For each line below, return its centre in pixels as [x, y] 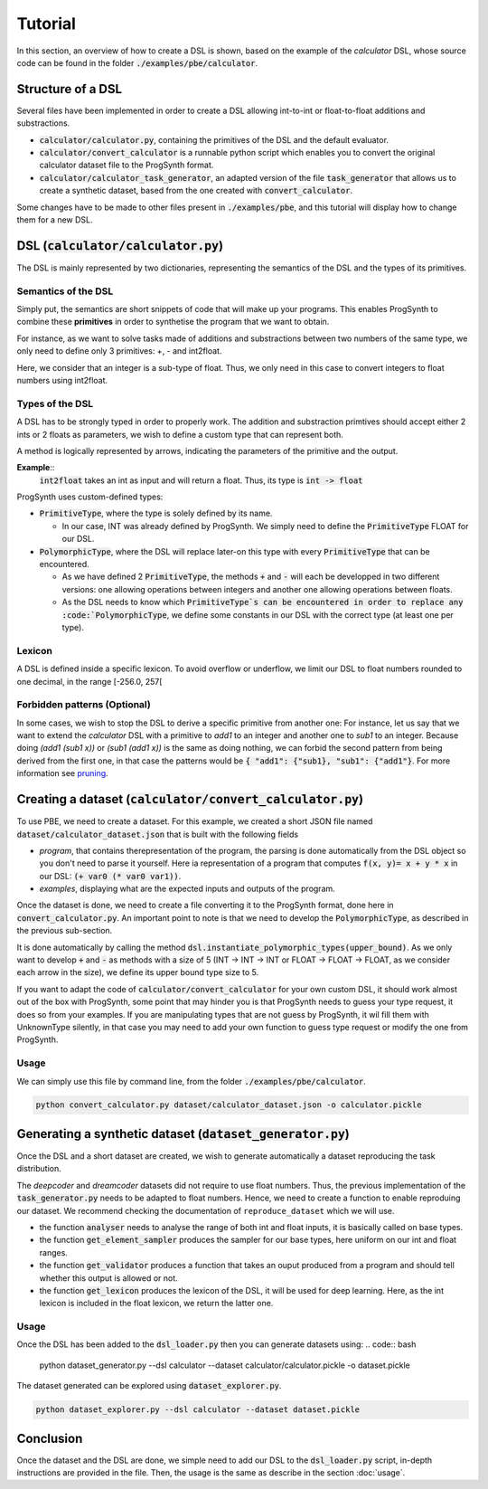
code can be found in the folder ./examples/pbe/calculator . [137, 62]
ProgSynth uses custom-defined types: [90, 497]
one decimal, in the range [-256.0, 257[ [89, 681]
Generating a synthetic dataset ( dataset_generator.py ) [183, 1134]
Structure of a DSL [69, 89]
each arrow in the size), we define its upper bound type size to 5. [138, 972]
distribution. [39, 1169]
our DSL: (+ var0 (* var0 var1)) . [110, 876]
